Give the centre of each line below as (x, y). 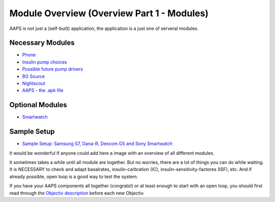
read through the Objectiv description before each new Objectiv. (77, 193)
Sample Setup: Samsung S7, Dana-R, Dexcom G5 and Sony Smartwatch (97, 144)
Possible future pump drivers (53, 69)
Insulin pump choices (45, 62)
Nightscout (34, 83)
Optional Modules (38, 105)
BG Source (34, 76)
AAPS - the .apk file (43, 90)
